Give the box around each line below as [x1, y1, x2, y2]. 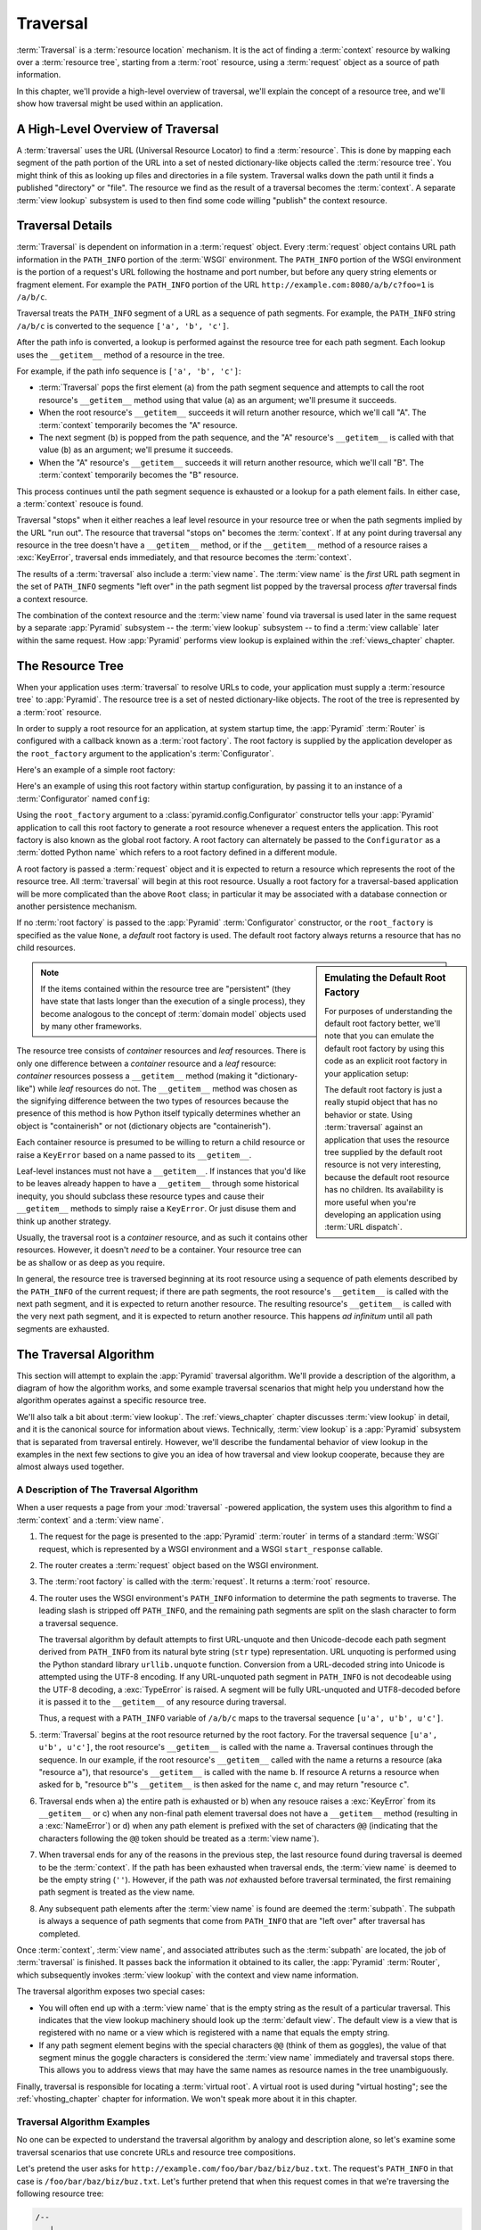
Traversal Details [16, 219, 113, 234]
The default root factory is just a [324, 1085, 443, 1095]
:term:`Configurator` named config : [16, 793, 151, 804]
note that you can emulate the [324, 1030, 435, 1041]
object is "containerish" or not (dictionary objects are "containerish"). [16, 1120, 272, 1131]
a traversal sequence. [38, 1617, 118, 1628]
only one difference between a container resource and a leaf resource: [16, 1058, 277, 1069]
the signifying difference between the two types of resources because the [16, 1095, 289, 1106]
